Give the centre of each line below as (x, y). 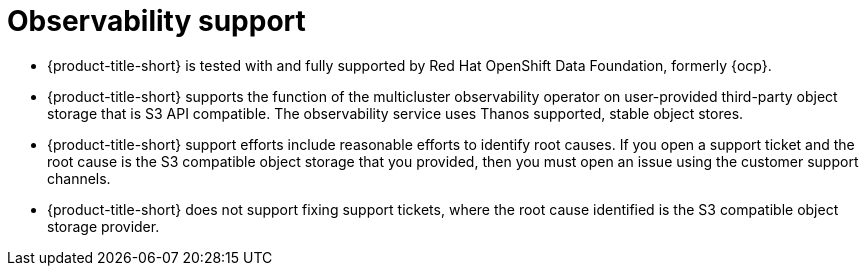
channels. (79, 178)
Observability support (156, 21)
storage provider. (103, 226)
